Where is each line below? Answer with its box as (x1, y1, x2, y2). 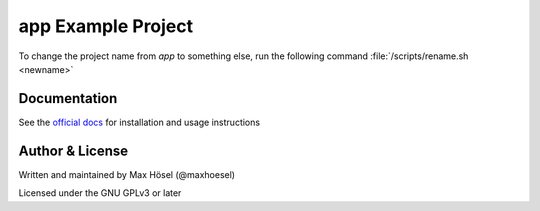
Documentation (18, 90, 118, 107)
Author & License (18, 142, 129, 159)
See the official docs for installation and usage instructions (18, 116, 260, 128)
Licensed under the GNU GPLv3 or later (18, 187, 182, 199)
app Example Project (18, 15, 194, 37)
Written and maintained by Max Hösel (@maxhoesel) (18, 168, 235, 180)
